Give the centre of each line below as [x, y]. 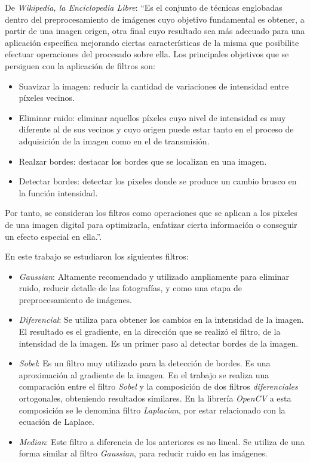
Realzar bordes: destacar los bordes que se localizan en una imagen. [143, 161]
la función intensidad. [58, 192]
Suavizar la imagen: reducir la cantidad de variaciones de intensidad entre [154, 86]
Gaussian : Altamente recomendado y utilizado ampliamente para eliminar [154, 276]
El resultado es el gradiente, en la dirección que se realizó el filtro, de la [150, 331]
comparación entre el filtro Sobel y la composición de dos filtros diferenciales [158, 386]
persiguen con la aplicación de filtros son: [80, 65]
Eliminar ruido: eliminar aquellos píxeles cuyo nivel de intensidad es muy [152, 117]
